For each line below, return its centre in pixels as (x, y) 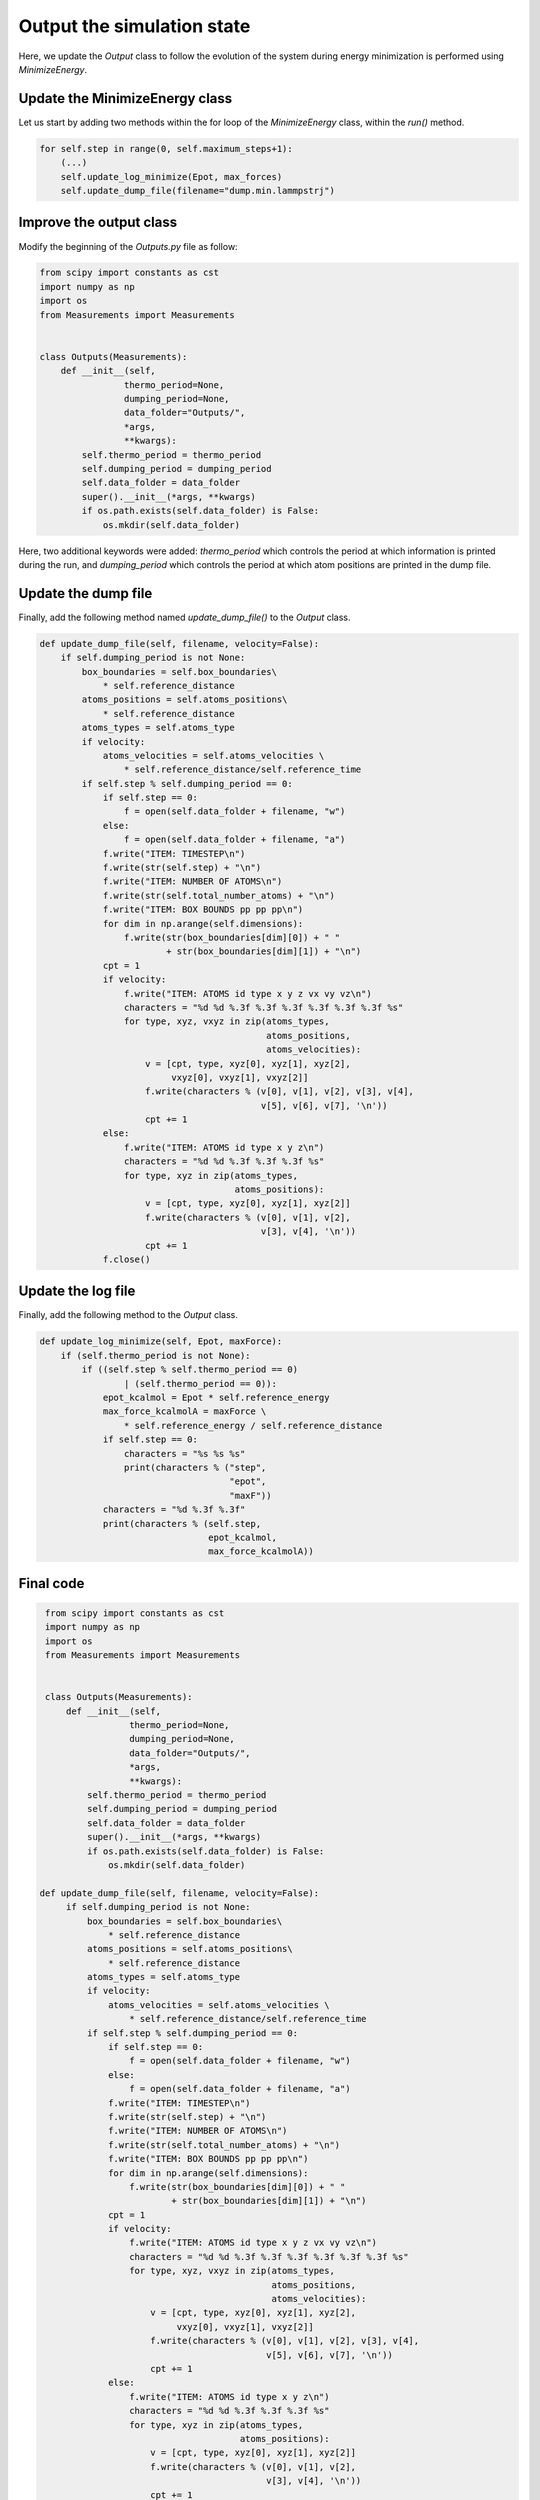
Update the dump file (85, 593)
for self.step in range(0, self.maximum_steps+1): (166, 148)
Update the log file (77, 1291)
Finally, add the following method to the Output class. (128, 1315)
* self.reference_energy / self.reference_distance (253, 1425)
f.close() (126, 1259)
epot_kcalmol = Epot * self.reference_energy (216, 1398)
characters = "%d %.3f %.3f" (174, 1509)
